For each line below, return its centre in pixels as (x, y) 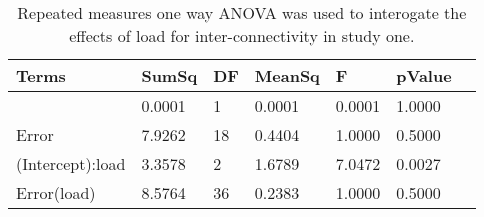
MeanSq (287, 75)
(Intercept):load (71, 163)
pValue (424, 75)
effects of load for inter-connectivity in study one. (242, 35)
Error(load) (56, 192)
